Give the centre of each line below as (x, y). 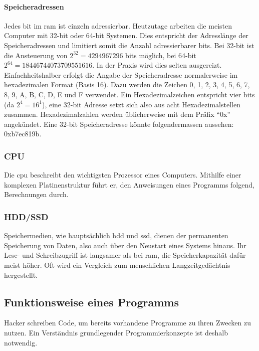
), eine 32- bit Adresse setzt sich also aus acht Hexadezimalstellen (141, 104)
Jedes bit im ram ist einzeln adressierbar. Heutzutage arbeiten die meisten (118, 25)
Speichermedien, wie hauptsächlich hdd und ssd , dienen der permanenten (116, 235)
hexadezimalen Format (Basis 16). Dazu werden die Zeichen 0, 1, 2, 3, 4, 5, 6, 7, (127, 84)
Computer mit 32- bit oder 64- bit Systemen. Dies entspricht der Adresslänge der (126, 35)
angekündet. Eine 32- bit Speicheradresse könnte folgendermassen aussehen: (119, 124)
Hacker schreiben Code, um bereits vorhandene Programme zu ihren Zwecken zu (127, 323)
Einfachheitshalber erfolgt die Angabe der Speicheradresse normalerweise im (121, 74)
